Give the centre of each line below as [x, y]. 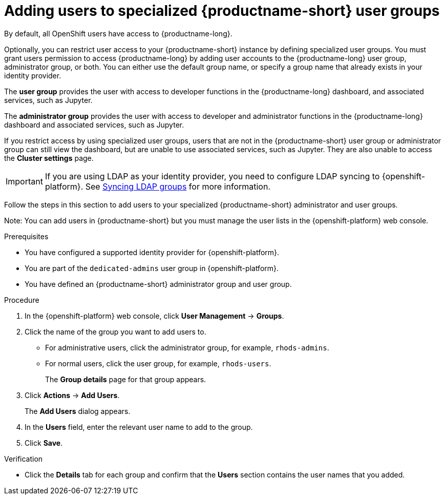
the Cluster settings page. [49, 158]
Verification [24, 459]
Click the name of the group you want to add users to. [115, 331]
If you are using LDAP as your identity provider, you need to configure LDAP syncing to [212, 176]
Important [24, 181]
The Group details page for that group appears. [126, 379]
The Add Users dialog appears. [78, 411]
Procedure [22, 300]
